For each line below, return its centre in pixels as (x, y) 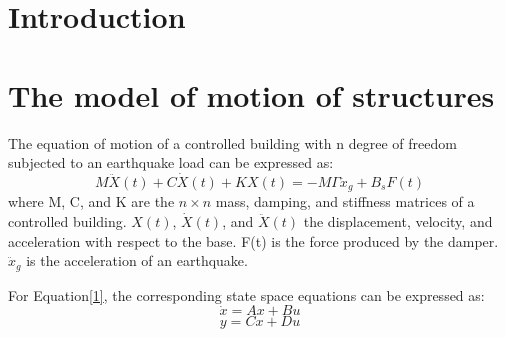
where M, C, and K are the (91, 201)
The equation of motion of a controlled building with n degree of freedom (232, 142)
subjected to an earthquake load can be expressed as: (171, 162)
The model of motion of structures (251, 94)
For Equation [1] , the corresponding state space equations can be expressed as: (246, 294)
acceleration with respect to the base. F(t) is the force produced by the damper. (253, 240)
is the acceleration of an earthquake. (137, 260)
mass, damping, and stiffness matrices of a (345, 201)
